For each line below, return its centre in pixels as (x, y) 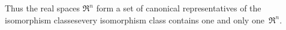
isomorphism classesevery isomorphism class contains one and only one (135, 19)
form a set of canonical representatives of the (179, 8)
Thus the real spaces (43, 8)
